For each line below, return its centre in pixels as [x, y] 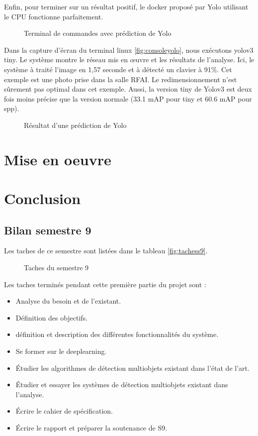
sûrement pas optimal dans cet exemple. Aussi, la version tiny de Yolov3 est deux [128, 89]
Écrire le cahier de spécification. [64, 411]
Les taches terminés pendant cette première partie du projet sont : [105, 284]
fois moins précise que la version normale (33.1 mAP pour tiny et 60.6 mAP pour [128, 98]
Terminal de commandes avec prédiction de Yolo [98, 33]
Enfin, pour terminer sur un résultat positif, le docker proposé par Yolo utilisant [126, 6]
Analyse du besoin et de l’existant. [68, 301]
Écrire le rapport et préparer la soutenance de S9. [91, 428]
